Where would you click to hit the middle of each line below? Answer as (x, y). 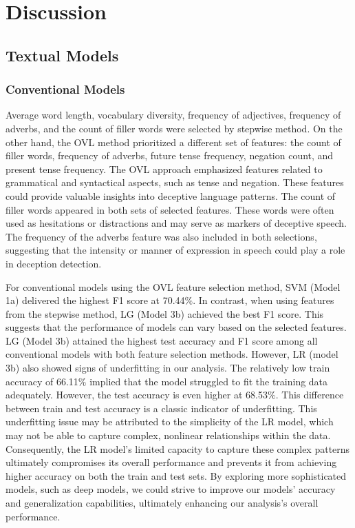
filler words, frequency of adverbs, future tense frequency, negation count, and (170, 155)
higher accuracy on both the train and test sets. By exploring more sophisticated (176, 475)
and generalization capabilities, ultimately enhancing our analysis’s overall (162, 502)
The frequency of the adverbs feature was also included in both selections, (161, 236)
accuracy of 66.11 (42, 381)
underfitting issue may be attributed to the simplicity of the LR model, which (170, 422)
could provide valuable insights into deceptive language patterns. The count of (171, 195)
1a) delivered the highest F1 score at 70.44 (95, 300)
